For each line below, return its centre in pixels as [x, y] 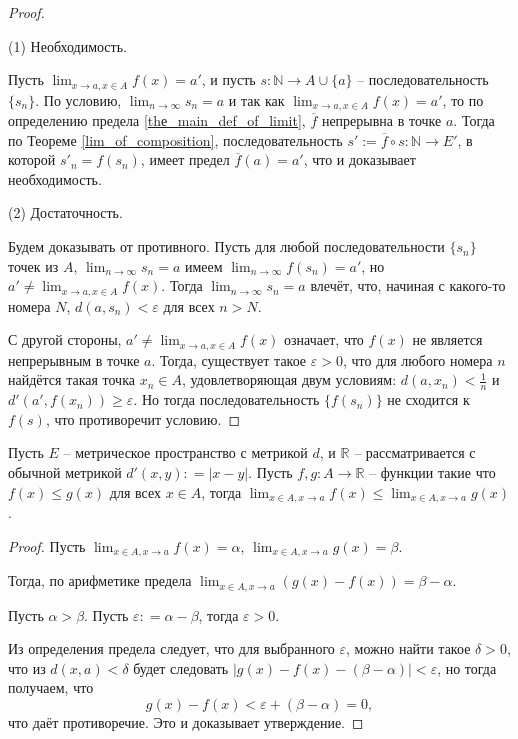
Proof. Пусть [47, 545]
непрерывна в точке [381, 120]
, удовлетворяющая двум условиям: [289, 379]
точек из [33, 265]
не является [447, 339]
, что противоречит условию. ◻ [142, 418]
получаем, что [51, 687]
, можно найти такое [408, 648]
